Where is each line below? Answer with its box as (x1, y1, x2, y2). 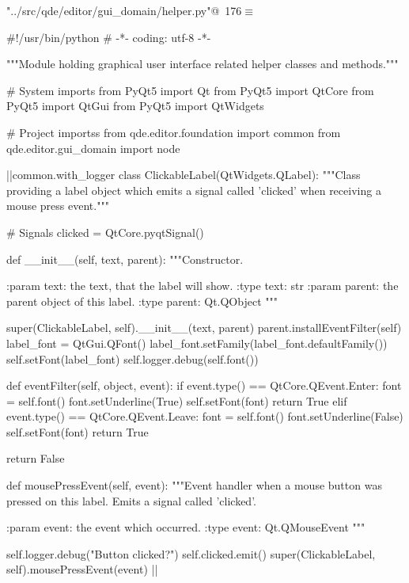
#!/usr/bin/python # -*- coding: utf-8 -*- (6, 29, 211, 45)
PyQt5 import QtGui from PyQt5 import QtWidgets (6, 97, 264, 114)
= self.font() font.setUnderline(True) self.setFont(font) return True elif (6, 392, 347, 409)
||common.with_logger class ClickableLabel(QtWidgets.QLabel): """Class (6, 166, 361, 183)
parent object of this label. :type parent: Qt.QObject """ (6, 292, 278, 309)
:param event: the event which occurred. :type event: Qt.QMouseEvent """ (6, 519, 365, 535)
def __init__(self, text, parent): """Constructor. (6, 250, 244, 267)
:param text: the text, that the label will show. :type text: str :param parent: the (6, 277, 399, 294)
